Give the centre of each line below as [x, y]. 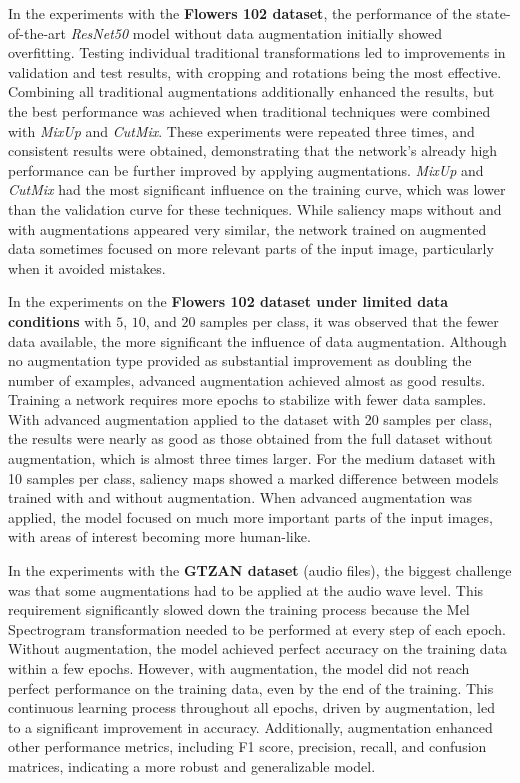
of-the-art [37, 32]
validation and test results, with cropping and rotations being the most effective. [255, 71]
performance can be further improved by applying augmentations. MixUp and [246, 169]
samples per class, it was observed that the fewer [349, 320]
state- [493, 13]
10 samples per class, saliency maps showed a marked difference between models [253, 477]
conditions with [60, 320]
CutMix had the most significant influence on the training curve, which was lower [257, 189]
